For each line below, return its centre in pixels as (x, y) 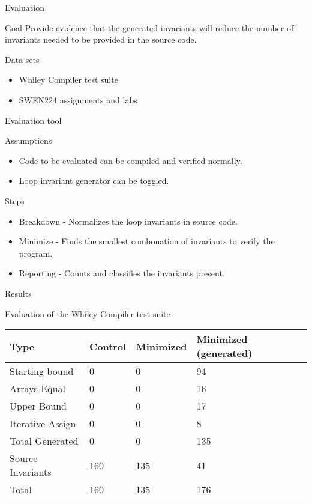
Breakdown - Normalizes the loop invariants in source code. (128, 221)
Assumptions (28, 140)
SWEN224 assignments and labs (78, 99)
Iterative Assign (43, 424)
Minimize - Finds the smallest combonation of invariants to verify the (147, 241)
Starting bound (42, 371)
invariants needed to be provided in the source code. (101, 39)
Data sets (22, 59)
